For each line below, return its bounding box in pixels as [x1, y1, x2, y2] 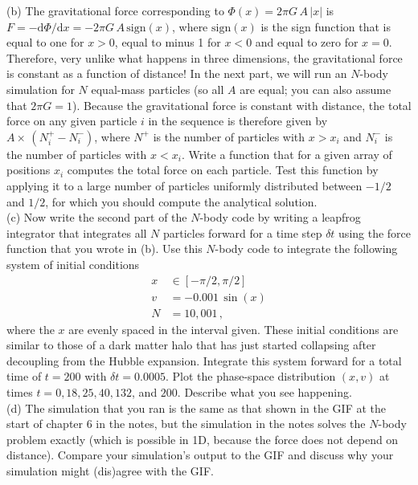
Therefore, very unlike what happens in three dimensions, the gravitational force [6, 49, 403, 66]
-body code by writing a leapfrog [199, 209, 361, 226]
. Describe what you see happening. [177, 383, 352, 400]
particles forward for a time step [163, 224, 322, 241]
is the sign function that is [260, 18, 391, 35]
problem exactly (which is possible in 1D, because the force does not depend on [6, 430, 399, 447]
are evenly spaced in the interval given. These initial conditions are [68, 320, 399, 337]
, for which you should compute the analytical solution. [45, 193, 318, 210]
